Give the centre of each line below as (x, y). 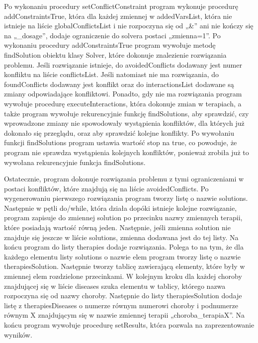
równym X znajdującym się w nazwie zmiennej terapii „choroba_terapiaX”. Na (124, 315)
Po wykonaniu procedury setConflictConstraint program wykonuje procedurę (121, 6)
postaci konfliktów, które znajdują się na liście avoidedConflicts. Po (106, 188)
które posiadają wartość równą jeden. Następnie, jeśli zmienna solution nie (117, 227)
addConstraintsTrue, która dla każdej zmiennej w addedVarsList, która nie (118, 16)
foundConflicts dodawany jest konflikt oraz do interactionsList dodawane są (119, 84)
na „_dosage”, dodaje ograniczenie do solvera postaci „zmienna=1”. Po (112, 35)
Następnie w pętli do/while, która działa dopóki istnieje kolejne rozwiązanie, (121, 208)
